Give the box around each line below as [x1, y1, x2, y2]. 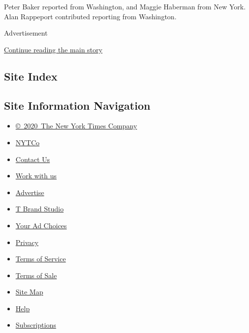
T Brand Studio [15, 204, 64, 214]
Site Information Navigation [4, 97, 150, 113]
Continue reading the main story [4, 44, 103, 54]
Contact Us [15, 154, 50, 164]
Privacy [15, 237, 38, 247]
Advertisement [4, 28, 48, 38]
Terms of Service [15, 253, 66, 264]
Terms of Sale [15, 270, 57, 280]
